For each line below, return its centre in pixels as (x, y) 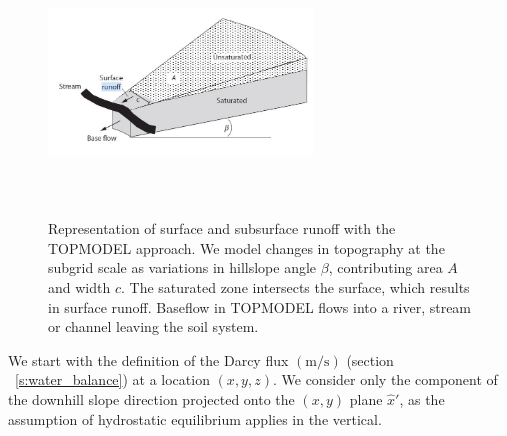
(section (370, 359)
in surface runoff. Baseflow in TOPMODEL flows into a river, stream (260, 306)
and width (79, 286)
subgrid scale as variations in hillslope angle (182, 267)
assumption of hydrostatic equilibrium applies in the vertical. (195, 418)
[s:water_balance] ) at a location (112, 379)
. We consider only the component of (385, 379)
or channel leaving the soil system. (153, 326)
